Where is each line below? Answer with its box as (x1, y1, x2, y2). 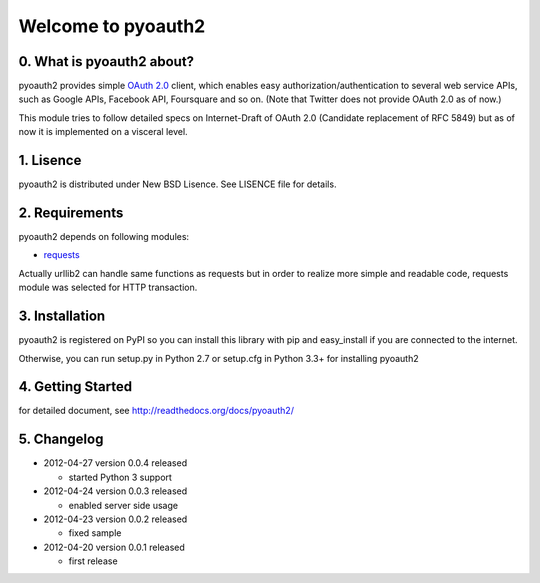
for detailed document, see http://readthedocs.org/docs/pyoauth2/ (18, 405, 295, 417)
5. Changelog (18, 431, 104, 448)
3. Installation (18, 308, 106, 325)
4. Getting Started (18, 378, 133, 395)
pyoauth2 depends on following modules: (18, 231, 190, 243)
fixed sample (68, 527, 122, 539)
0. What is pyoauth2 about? (18, 53, 195, 70)
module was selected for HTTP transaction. (18, 281, 198, 294)
